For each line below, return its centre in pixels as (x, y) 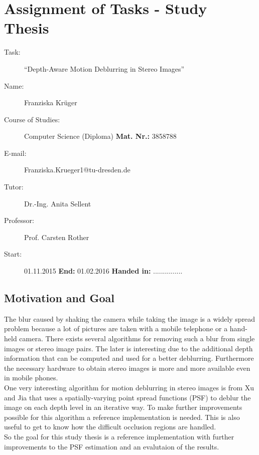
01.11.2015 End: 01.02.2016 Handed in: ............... (103, 271)
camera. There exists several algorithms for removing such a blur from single (137, 338)
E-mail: (15, 153)
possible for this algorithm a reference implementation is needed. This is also (122, 417)
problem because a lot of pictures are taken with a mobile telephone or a (116, 328)
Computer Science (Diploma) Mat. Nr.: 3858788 (100, 136)
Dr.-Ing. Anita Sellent (58, 203)
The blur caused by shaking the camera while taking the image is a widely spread (130, 318)
